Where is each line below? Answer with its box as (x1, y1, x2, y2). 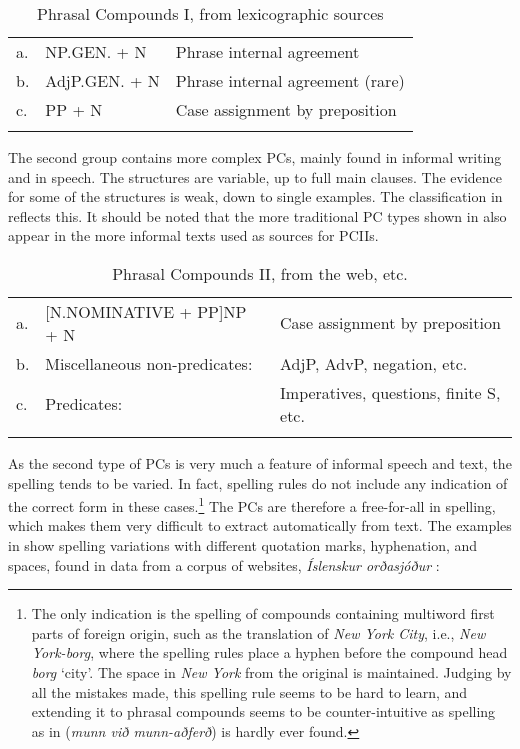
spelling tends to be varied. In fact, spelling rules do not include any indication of (8, 472, 508, 493)
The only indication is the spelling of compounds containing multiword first (31, 603, 495, 624)
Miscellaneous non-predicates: (45, 351, 253, 375)
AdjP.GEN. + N (45, 69, 160, 92)
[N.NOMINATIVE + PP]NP (45, 299, 247, 323)
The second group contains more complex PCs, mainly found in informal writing (8, 147, 502, 167)
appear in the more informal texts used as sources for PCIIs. (8, 225, 379, 246)
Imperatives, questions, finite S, (280, 380, 501, 404)
